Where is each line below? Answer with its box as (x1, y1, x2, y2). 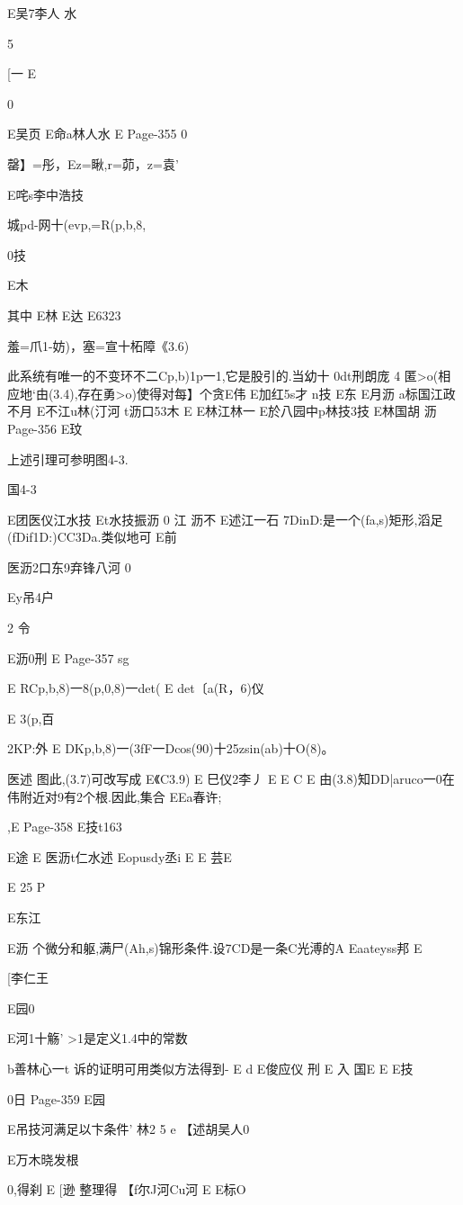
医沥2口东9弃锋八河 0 (7, 557, 131, 576)
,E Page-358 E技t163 (7, 817, 122, 836)
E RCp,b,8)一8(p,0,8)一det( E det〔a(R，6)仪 (7, 679, 264, 697)
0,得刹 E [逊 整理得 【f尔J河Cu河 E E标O (7, 1180, 246, 1199)
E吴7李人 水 (7, 4, 77, 22)
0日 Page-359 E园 (7, 1089, 105, 1108)
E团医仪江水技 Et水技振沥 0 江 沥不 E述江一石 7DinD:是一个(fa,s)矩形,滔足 (7, 509, 443, 528)
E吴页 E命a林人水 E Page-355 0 (7, 124, 188, 143)
